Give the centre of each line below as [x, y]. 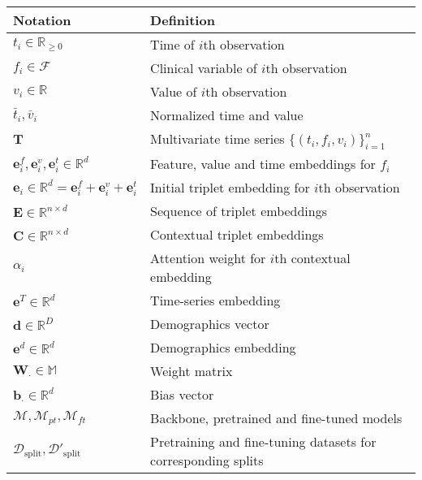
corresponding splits [207, 461]
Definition [183, 20]
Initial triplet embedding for [230, 188]
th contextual [312, 258]
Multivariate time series [217, 138]
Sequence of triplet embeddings [239, 211]
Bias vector [182, 395]
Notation [42, 20]
